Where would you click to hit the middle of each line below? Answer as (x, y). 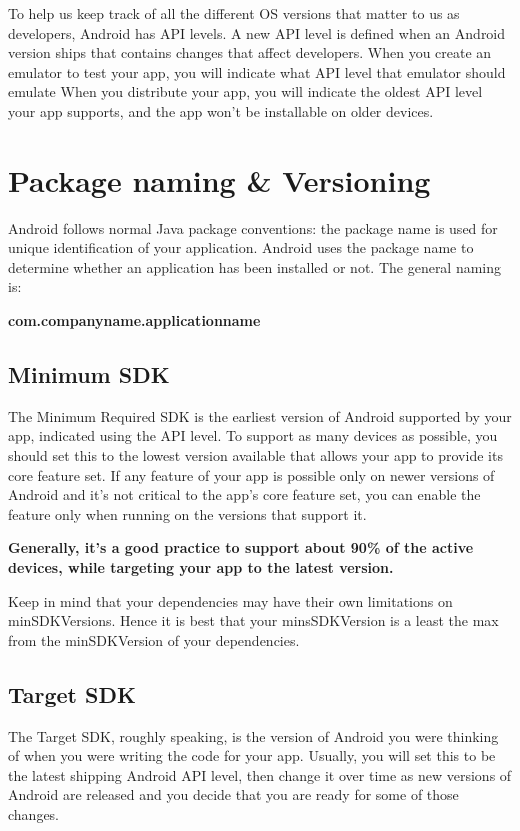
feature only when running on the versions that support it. (187, 513)
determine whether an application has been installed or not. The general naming (255, 266)
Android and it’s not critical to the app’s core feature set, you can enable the (244, 494)
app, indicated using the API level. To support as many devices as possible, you (253, 435)
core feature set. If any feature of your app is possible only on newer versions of (251, 474)
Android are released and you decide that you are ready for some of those (233, 794)
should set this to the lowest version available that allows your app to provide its (255, 455)
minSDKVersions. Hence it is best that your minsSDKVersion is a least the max (253, 620)
